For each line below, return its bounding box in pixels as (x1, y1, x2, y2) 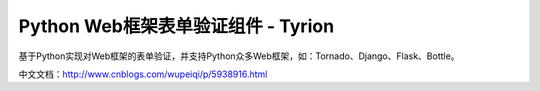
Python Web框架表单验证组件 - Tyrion (18, 15, 335, 37)
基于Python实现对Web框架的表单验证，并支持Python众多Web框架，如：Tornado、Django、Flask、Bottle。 (18, 50, 460, 62)
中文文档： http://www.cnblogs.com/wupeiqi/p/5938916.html (18, 68, 268, 80)
